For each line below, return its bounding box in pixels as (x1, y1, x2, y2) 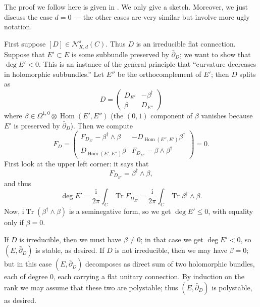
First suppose (4, 38, 46, 49)
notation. (4, 21, 32, 32)
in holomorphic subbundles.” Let (4, 68, 104, 79)
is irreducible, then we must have (19, 234, 122, 244)
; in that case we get (140, 234, 203, 244)
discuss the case (4, 11, 53, 22)
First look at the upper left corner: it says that (4, 158, 149, 168)
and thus (4, 178, 31, 188)
